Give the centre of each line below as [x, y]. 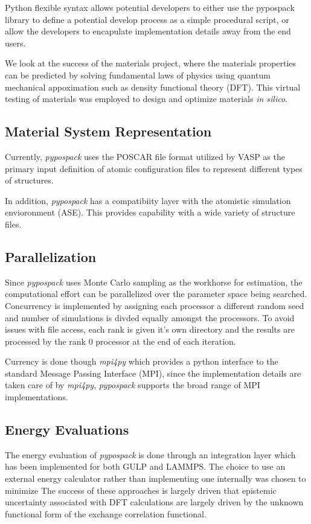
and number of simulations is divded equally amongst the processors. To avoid [150, 317]
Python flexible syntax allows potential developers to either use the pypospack [150, 7]
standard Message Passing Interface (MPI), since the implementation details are [153, 373]
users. [15, 43]
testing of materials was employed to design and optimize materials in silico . [146, 99]
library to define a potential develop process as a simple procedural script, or [147, 19]
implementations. [37, 397]
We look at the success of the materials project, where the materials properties [151, 63]
